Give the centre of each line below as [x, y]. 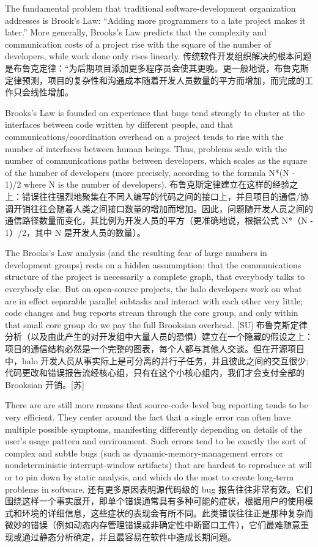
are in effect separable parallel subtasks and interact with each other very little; [154, 300]
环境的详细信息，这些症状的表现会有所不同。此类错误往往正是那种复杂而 [167, 512]
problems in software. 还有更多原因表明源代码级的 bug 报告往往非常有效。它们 [159, 489]
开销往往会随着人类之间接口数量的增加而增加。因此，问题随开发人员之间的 [163, 208]
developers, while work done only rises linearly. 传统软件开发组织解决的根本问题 [158, 56]
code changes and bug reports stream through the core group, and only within [152, 313]
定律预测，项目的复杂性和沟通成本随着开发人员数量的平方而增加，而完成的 [155, 80]
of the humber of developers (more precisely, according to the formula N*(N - [150, 172]
